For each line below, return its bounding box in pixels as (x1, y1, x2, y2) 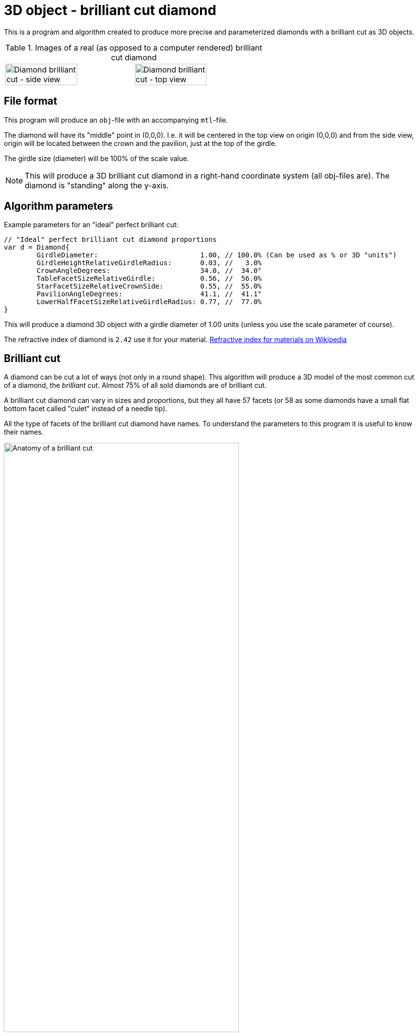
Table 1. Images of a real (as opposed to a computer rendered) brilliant (5, 42, 263, 53)
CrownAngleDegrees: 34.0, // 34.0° (36, 267, 262, 275)
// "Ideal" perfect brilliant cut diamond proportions (4, 236, 217, 244)
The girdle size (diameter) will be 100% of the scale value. (4, 154, 189, 163)
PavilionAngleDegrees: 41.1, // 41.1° (36, 290, 262, 298)
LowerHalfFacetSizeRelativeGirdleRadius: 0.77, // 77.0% (36, 298, 262, 306)
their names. (4, 428, 44, 436)
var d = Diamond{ (4, 243, 69, 252)
